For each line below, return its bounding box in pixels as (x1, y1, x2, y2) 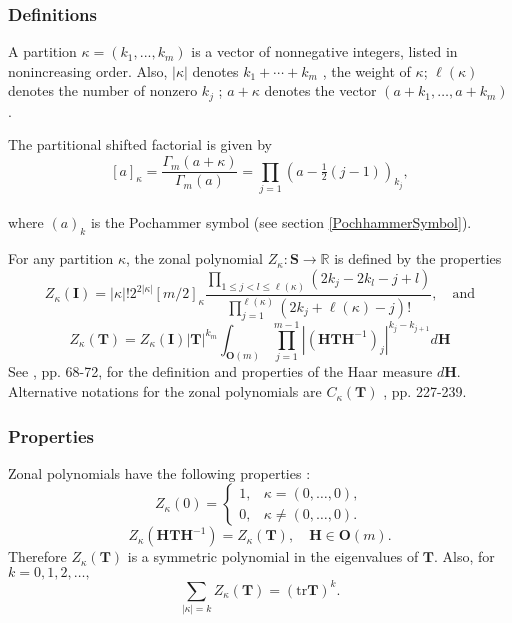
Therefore (8, 546, 67, 567)
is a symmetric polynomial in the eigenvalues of (127, 546, 419, 567)
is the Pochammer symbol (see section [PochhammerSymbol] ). (90, 212, 472, 233)
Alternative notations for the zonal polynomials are (8, 381, 322, 402)
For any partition (8, 248, 114, 269)
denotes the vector (264, 80, 377, 101)
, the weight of (322, 60, 411, 81)
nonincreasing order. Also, (8, 60, 168, 81)
